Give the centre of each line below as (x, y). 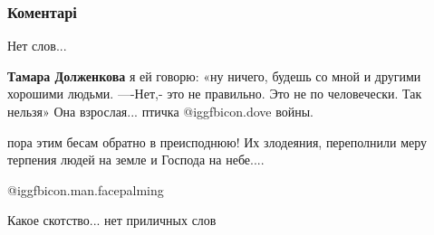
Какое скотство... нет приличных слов (112, 220)
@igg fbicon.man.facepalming (86, 189)
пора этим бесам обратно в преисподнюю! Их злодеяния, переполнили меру (217, 141)
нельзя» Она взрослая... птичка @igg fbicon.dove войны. (160, 111)
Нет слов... (37, 46)
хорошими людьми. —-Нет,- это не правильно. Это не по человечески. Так (215, 94)
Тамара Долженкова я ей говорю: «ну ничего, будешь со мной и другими (214, 75)
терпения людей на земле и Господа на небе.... (136, 160)
